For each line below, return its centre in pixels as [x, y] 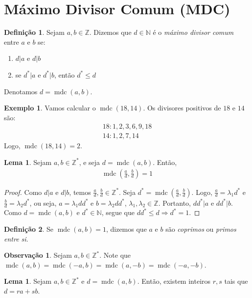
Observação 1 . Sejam [38, 255]
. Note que [115, 255]
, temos [80, 192]
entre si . [16, 238]
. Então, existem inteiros [174, 281]
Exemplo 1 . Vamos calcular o [50, 108]
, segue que [118, 212]
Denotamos [21, 91]
